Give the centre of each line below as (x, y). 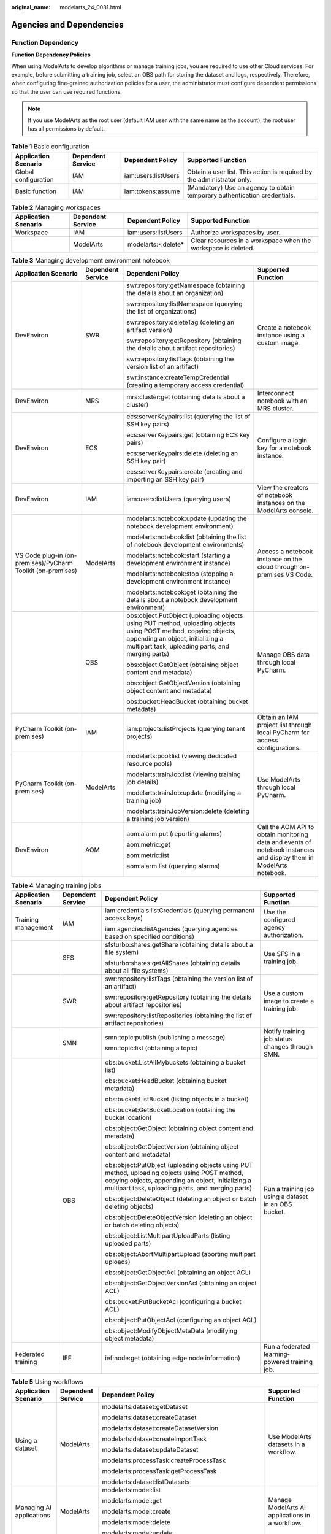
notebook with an (282, 401)
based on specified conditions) (150, 936)
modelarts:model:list (131, 1490)
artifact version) (150, 330)
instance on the (280, 560)
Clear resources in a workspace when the (251, 241)
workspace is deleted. (223, 249)
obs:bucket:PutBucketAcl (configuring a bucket (173, 1301)
